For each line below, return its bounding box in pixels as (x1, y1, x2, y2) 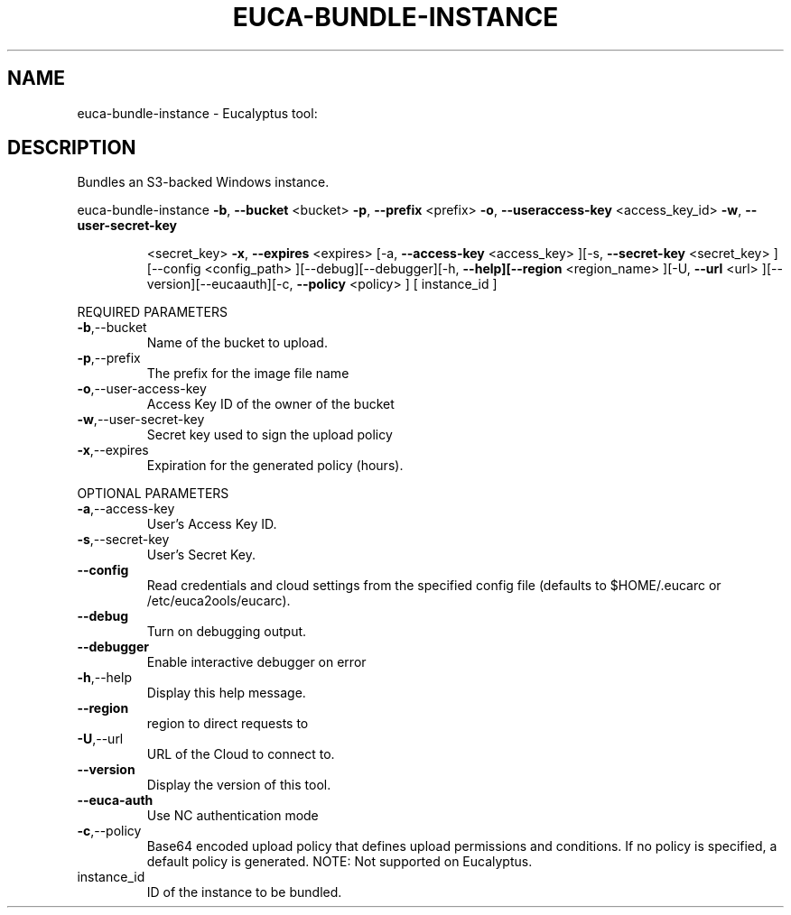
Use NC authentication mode (146, 808, 319, 824)
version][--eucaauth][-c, (146, 276, 293, 292)
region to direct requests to (146, 716, 309, 732)
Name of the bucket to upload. (146, 335, 328, 351)
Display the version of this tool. (146, 777, 331, 793)
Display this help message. (146, 685, 306, 701)
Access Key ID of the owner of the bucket (146, 396, 395, 412)
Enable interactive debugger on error (146, 654, 367, 670)
